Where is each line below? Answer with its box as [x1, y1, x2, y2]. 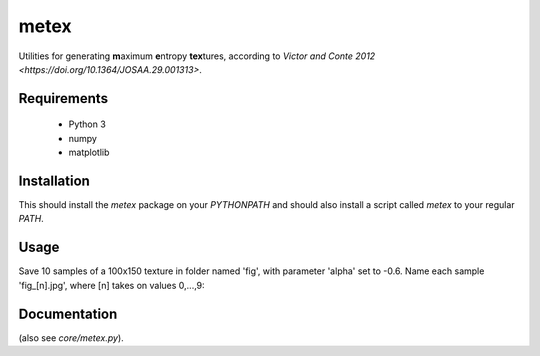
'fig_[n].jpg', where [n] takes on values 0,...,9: [18, 279, 205, 291]
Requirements [18, 90, 109, 107]
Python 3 [68, 118, 107, 130]
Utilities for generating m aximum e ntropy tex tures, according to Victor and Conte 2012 [18, 50, 376, 62]
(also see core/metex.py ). [18, 331, 124, 344]
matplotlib [68, 146, 110, 159]
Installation [18, 172, 90, 189]
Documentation [18, 305, 118, 322]
